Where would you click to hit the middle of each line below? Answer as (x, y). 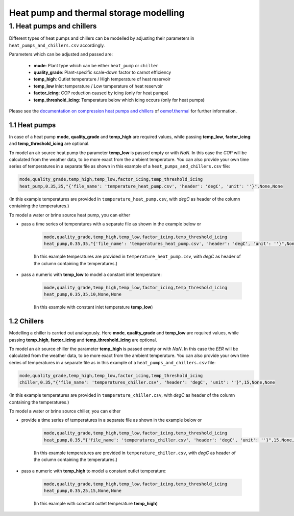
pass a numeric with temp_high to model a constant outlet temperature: (94, 471)
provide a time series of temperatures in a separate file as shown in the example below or (111, 420)
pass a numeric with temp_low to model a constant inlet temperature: (91, 274)
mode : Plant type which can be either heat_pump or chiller (96, 65)
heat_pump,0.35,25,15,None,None (83, 490)
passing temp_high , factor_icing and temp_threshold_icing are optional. (83, 340)
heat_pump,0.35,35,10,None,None (83, 294)
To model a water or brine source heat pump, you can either (70, 215)
